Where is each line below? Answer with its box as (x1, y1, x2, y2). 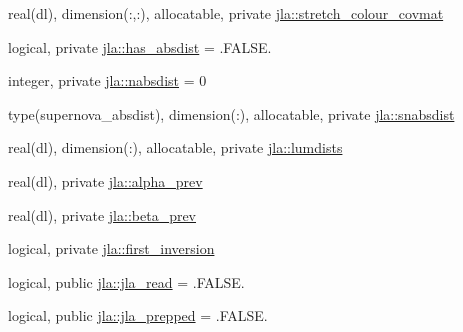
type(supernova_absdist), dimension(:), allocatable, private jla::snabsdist (8, 103, 455, 124)
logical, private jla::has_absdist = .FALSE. (8, 36, 272, 57)
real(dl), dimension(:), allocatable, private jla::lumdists (8, 137, 343, 158)
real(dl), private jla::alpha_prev (8, 170, 203, 191)
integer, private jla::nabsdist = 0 (8, 70, 207, 91)
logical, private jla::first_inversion (8, 238, 215, 259)
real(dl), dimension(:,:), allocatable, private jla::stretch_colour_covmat (8, 3, 444, 23)
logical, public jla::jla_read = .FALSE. (8, 271, 245, 292)
